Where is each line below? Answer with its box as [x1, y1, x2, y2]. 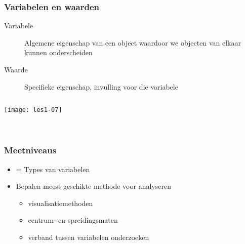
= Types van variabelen [16, 164, 90, 174]
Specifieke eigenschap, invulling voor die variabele [24, 81, 178, 92]
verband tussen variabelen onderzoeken [28, 231, 149, 242]
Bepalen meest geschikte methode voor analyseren [16, 181, 171, 191]
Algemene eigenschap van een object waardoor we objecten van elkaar [24, 37, 241, 48]
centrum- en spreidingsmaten [28, 215, 118, 225]
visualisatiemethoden [28, 197, 93, 208]
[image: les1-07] [4, 106, 62, 114]
